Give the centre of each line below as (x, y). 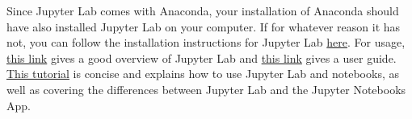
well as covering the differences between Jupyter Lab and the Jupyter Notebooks (206, 89)
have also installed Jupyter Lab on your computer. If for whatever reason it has (204, 26)
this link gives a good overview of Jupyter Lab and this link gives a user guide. (202, 57)
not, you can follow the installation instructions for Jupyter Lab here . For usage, (206, 42)
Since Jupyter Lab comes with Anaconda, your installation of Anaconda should (203, 10)
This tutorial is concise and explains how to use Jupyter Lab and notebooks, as (203, 74)
